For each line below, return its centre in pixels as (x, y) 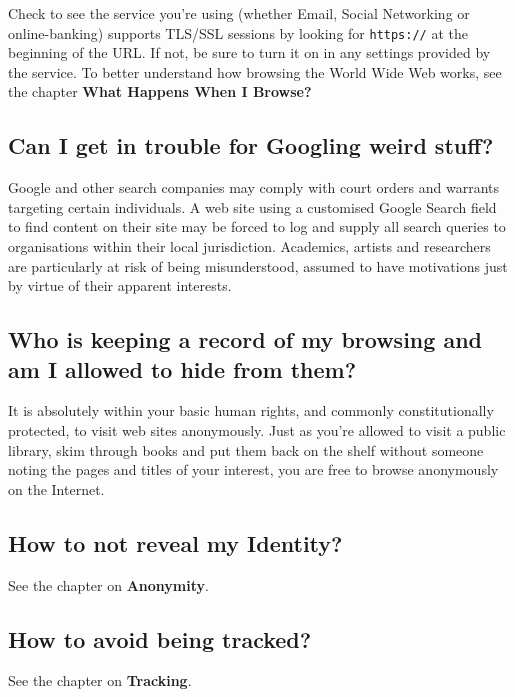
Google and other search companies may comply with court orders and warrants (254, 187)
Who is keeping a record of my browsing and (245, 339)
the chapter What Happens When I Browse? (160, 91)
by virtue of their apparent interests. (120, 285)
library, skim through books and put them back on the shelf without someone (246, 449)
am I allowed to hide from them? (182, 368)
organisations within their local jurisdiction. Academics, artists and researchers (249, 246)
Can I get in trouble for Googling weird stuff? (251, 145)
